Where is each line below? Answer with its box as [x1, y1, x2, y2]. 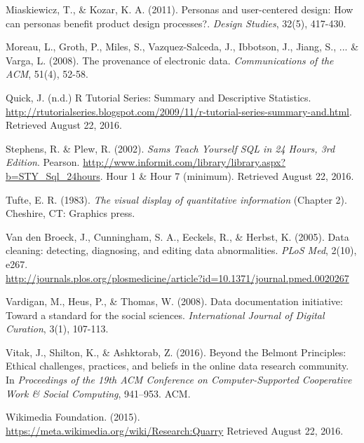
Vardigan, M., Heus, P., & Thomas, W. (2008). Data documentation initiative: [6, 294, 343, 309]
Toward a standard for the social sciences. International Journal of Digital [6, 307, 325, 322]
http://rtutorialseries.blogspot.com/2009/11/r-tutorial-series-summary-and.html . [6, 104, 352, 118]
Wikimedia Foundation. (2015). [6, 409, 140, 424]
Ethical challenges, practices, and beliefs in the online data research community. [6, 358, 349, 373]
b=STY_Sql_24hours [6, 168, 100, 183]
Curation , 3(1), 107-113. [6, 321, 109, 336]
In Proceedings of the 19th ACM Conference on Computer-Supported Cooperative [6, 372, 352, 387]
